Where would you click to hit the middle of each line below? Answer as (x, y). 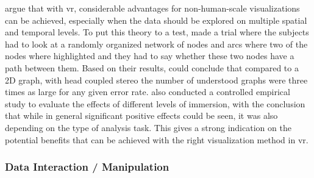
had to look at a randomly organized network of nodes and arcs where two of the (156, 44)
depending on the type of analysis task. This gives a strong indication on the (148, 127)
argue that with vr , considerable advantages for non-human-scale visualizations (152, 8)
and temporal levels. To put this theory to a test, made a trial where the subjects (157, 32)
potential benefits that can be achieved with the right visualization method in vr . (157, 139)
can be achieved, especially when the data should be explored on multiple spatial (156, 20)
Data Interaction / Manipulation (87, 167)
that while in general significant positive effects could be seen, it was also (141, 116)
